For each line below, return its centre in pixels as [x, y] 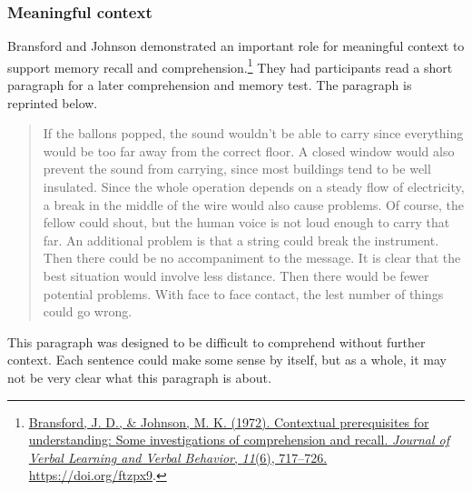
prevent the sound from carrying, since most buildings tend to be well [237, 169]
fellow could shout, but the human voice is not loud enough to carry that [246, 222]
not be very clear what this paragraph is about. [139, 377]
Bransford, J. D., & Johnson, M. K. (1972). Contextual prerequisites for [229, 421]
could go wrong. [88, 311]
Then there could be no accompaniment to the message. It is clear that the [252, 258]
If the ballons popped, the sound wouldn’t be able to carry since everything [253, 133]
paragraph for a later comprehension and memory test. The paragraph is [210, 85]
